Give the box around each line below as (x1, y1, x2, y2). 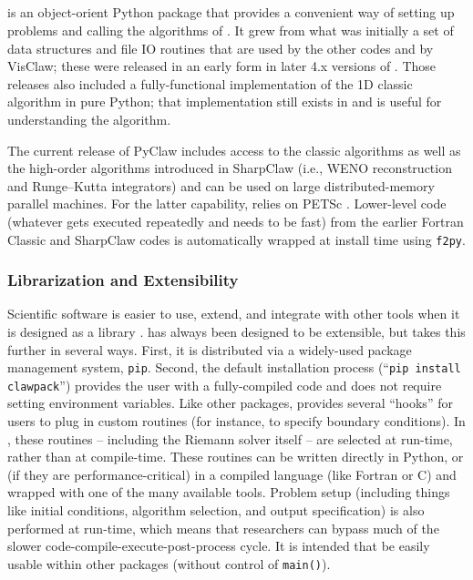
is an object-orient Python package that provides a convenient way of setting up (7, 3, 455, 22)
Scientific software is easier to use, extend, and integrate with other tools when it (7, 304, 460, 323)
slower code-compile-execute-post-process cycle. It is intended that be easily (7, 536, 430, 555)
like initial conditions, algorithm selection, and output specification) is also (7, 501, 425, 520)
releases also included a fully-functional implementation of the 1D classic (7, 74, 413, 93)
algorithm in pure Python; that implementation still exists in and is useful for (7, 92, 442, 111)
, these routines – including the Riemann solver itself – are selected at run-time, (7, 429, 453, 448)
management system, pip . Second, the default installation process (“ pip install (7, 358, 461, 377)
